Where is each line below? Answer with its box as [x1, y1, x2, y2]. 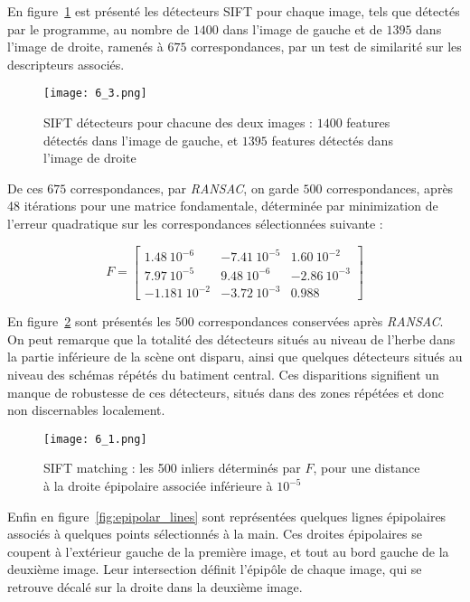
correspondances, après [326, 178, 454, 197]
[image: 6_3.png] [43, 87, 147, 100]
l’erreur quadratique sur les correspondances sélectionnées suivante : [7, 214, 383, 232]
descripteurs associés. [7, 54, 125, 73]
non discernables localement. [7, 400, 165, 419]
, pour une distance [313, 458, 420, 477]
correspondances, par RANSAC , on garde [70, 178, 299, 197]
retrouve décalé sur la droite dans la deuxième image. [7, 577, 303, 596]
